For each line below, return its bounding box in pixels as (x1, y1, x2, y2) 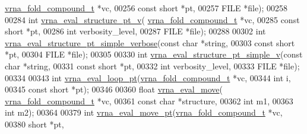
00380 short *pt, (5, 117, 64, 130)
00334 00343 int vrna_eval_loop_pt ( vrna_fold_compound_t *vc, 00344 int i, (5, 71, 291, 84)
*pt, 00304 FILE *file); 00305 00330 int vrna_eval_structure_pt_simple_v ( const (5, 48, 303, 60)
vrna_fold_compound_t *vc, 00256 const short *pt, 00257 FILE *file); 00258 (5, 2, 288, 14)
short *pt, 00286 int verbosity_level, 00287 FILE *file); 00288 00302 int (5, 25, 266, 37)
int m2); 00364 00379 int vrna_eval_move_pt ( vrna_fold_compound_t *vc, (5, 106, 283, 119)
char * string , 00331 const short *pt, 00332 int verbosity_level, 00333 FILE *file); (5, 59, 300, 72)
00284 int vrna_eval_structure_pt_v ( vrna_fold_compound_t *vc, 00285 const (5, 13, 300, 25)
